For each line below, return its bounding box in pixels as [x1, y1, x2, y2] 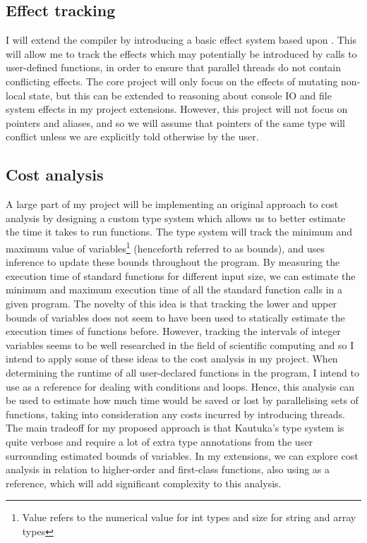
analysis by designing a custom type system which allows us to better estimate [6, 210, 346, 225]
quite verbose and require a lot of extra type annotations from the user [6, 434, 313, 449]
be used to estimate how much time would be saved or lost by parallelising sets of [6, 393, 359, 408]
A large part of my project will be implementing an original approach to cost [6, 197, 339, 212]
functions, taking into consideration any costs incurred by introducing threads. [6, 406, 345, 421]
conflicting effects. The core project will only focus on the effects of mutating [6, 73, 338, 88]
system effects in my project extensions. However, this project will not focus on [6, 102, 348, 116]
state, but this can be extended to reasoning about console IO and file [29, 87, 332, 102]
